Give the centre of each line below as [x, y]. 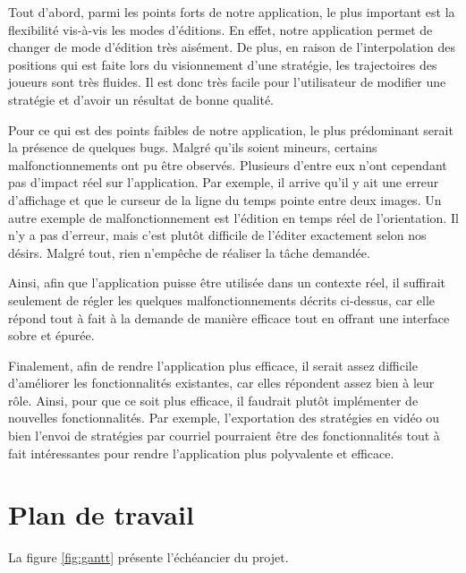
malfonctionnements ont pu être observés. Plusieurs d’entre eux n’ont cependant [228, 164]
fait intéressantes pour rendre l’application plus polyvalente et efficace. [201, 453]
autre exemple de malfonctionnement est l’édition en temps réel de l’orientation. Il [233, 217]
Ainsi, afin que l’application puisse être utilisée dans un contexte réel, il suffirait [227, 282]
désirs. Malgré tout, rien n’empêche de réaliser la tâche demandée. [189, 252]
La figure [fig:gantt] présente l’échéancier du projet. [148, 557]
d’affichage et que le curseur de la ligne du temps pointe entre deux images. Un [225, 199]
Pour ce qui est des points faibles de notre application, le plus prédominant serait [231, 129]
